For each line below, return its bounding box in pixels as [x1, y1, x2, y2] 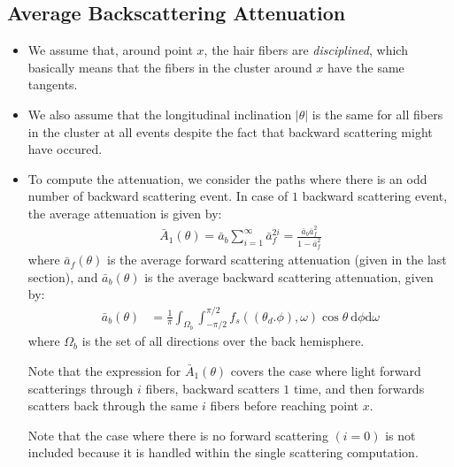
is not [385, 425, 416, 444]
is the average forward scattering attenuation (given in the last [106, 250, 447, 269]
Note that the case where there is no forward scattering [27, 425, 328, 444]
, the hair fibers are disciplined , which [204, 41, 408, 59]
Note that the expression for [27, 361, 181, 379]
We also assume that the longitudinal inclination [27, 104, 292, 123]
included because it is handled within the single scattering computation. [27, 443, 419, 462]
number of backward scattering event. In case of [27, 187, 289, 205]
